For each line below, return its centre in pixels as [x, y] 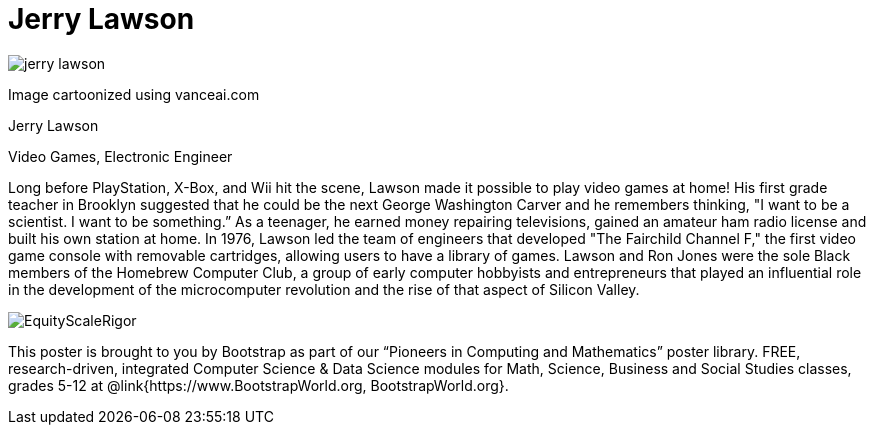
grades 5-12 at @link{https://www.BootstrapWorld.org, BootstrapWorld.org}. [258, 385]
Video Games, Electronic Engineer [120, 156]
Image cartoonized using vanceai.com [134, 94]
